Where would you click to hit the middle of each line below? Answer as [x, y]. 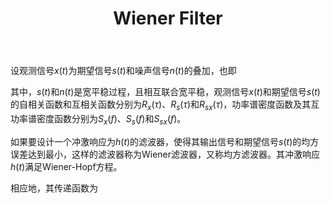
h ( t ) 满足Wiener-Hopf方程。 [66, 166]
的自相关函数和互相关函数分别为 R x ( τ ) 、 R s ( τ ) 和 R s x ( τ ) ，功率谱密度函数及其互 [165, 105]
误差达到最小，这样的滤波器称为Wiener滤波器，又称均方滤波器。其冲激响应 [165, 154]
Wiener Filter [168, 18]
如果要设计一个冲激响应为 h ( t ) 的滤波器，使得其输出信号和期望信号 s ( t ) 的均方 [165, 141]
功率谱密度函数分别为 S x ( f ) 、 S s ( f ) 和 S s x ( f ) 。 [98, 119]
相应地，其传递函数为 [54, 188]
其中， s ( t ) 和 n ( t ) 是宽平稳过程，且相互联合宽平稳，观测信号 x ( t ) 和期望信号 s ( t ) [165, 92]
